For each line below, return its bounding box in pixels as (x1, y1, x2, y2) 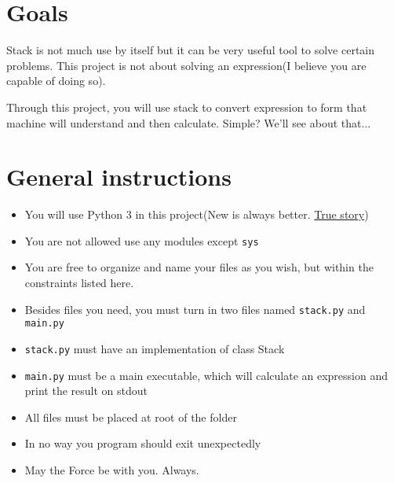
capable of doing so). (6, 72, 106, 89)
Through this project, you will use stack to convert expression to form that (6, 98, 367, 115)
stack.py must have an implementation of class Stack (24, 340, 285, 356)
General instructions (6, 160, 232, 193)
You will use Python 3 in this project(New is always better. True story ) (24, 206, 369, 223)
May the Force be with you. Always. (24, 462, 199, 478)
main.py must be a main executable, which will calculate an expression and (24, 367, 388, 383)
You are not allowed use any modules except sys (24, 232, 259, 249)
